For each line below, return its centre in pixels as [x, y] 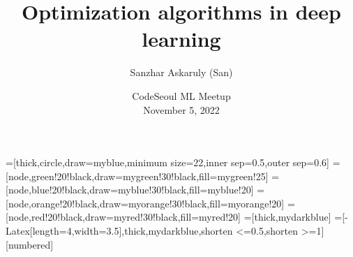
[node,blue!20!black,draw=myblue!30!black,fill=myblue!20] [130, 190]
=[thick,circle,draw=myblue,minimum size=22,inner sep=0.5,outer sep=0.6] [167, 162]
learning [181, 39]
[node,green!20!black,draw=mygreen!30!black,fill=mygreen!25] [137, 176]
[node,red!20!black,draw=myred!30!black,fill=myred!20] [123, 217]
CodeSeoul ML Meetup [181, 95]
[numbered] [30, 244]
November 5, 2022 [181, 109]
